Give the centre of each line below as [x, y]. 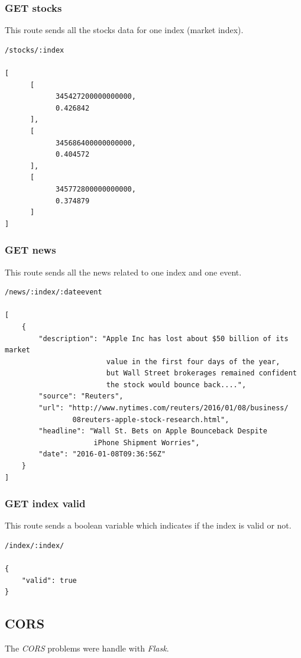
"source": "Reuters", [81, 396]
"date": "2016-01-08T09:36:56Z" [102, 454]
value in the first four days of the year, [193, 362]
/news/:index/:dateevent [54, 292]
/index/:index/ [35, 546]
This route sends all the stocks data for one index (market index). [124, 30]
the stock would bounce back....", [176, 385]
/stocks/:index [35, 50]
